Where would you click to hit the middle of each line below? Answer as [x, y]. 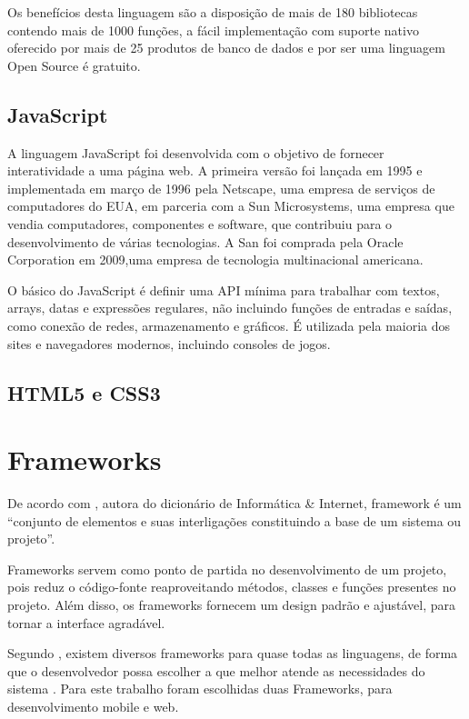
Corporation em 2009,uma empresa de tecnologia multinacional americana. [215, 260]
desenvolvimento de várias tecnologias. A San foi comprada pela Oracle [205, 241]
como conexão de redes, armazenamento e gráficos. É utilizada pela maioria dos [229, 325]
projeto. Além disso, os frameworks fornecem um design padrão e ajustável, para [232, 604]
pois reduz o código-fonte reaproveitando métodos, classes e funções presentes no [232, 587]
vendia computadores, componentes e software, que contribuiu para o [200, 223]
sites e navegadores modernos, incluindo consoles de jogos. [169, 343]
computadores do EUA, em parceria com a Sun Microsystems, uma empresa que [231, 206]
